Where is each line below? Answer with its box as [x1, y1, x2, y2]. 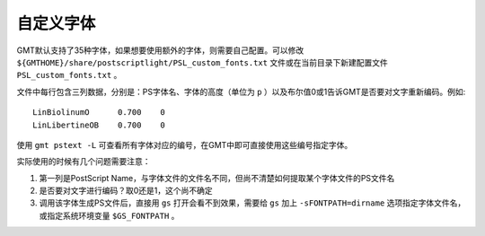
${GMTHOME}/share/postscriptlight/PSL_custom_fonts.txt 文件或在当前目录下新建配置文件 [16, 57, 388, 67]
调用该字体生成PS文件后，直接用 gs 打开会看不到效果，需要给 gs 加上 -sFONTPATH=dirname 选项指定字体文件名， [39, 197, 466, 208]
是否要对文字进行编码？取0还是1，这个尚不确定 [39, 185, 213, 197]
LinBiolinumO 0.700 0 [32, 108, 166, 118]
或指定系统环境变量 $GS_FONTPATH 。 [39, 210, 180, 221]
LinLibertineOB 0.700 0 [32, 119, 166, 130]
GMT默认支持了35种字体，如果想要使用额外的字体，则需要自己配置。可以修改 [16, 45, 304, 56]
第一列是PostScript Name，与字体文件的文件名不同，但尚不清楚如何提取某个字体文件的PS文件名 [39, 172, 395, 183]
